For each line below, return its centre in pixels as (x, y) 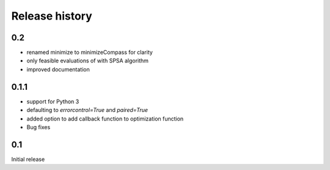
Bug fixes (38, 127)
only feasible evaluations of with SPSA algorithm (88, 61)
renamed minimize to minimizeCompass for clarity (90, 53)
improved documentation (58, 69)
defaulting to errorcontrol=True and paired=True (87, 110)
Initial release (28, 159)
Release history (52, 16)
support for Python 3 (53, 102)
